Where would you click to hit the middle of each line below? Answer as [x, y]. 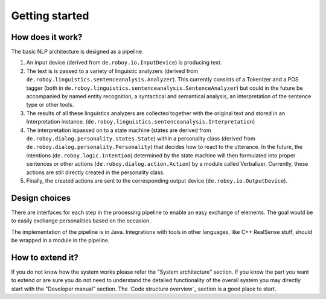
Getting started [50, 16]
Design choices [41, 198]
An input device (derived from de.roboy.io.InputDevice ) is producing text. [124, 63]
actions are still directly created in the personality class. [96, 172]
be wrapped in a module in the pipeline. [60, 240]
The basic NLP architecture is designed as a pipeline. [77, 52]
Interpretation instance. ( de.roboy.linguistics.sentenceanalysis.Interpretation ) [141, 122]
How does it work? [47, 37]
